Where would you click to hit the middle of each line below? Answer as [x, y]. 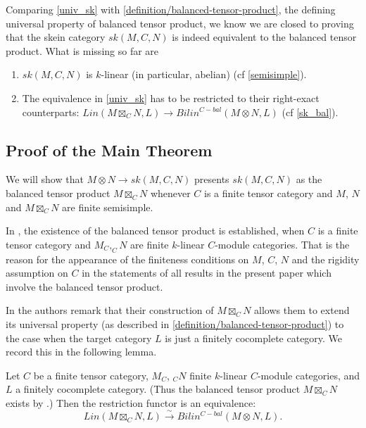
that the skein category [56, 37]
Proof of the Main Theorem [109, 150]
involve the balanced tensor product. [84, 286]
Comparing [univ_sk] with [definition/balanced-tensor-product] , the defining [171, 9]
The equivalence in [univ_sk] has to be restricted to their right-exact [171, 97]
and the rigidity [326, 259]
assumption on [37, 273]
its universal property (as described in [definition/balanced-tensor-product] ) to [175, 323]
